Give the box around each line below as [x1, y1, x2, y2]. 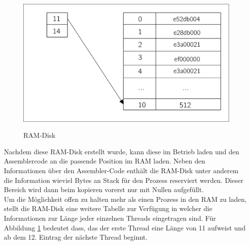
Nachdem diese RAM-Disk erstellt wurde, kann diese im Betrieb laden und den [4, 146, 239, 156]
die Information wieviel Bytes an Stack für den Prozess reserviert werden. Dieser [4, 175, 244, 185]
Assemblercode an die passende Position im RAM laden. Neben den [4, 156, 205, 166]
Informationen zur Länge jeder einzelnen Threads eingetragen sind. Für [4, 212, 216, 223]
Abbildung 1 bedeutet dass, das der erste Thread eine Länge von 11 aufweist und [4, 222, 246, 232]
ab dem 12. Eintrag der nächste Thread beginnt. [4, 232, 148, 242]
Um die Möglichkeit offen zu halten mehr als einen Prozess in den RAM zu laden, [4, 194, 247, 204]
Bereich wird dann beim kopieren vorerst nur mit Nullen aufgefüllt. [4, 184, 204, 195]
